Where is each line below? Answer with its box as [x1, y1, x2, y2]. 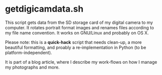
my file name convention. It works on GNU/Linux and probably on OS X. [5, 30, 149, 36]
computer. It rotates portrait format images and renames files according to [5, 24, 154, 30]
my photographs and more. [5, 64, 60, 70]
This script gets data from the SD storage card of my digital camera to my [5, 19, 153, 25]
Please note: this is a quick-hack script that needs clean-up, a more [5, 39, 142, 45]
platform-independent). [5, 50, 52, 56]
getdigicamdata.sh [5, 3, 84, 15]
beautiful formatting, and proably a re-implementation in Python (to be [5, 44, 146, 50]
